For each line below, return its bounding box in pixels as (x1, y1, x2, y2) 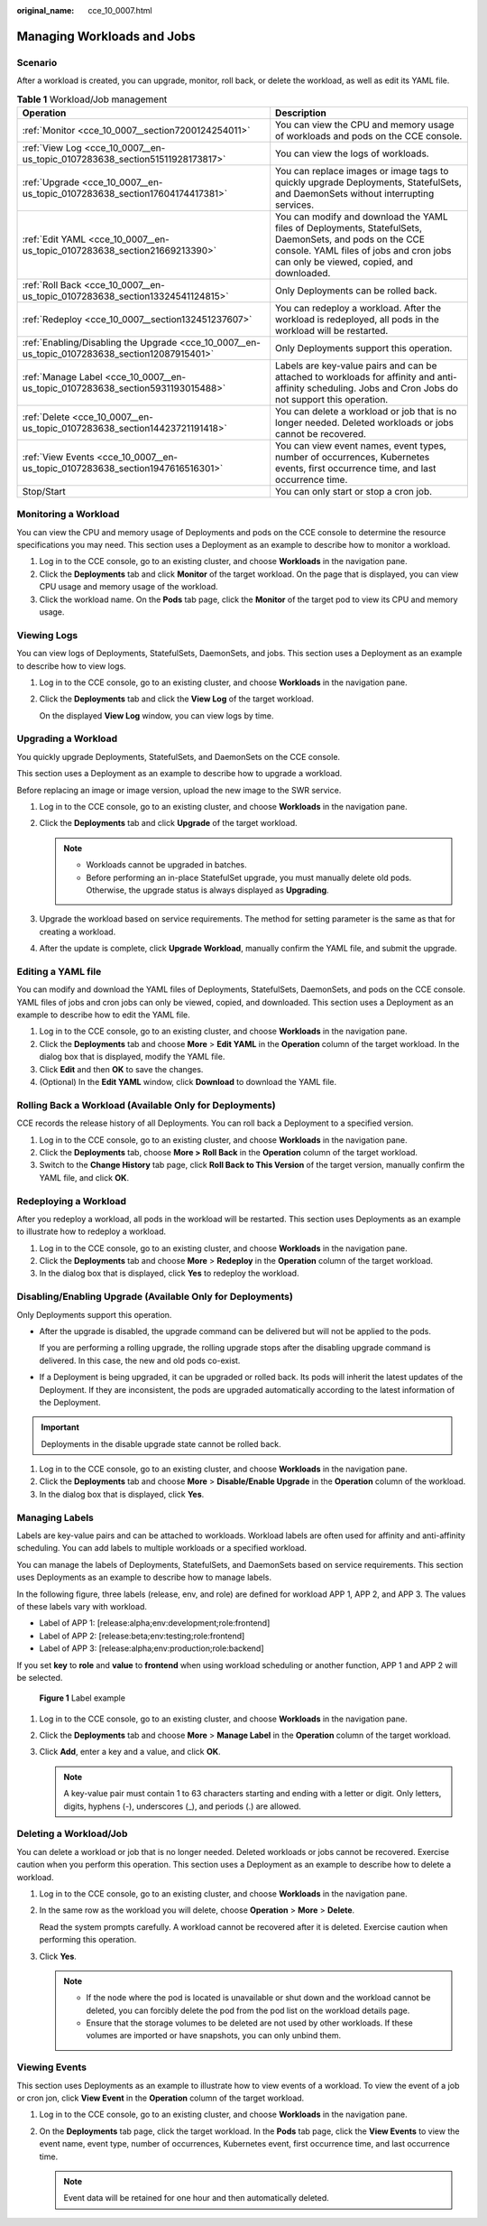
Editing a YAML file (16, 965, 102, 978)
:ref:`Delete (22, 411, 70, 423)
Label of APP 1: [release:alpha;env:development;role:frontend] (39, 1618, 271, 1628)
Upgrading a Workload (16, 732, 118, 745)
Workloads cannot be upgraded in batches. (86, 859, 247, 870)
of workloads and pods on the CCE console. (275, 129, 463, 142)
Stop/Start (22, 485, 67, 497)
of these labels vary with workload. (16, 1600, 148, 1611)
